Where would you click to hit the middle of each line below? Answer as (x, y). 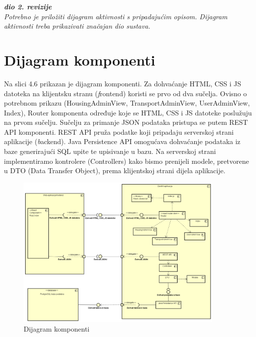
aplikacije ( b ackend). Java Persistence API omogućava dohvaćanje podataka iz (122, 141)
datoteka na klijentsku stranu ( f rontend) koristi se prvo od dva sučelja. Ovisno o (126, 93)
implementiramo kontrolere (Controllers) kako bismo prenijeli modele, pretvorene (127, 161)
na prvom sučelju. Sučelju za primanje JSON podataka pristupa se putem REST (126, 122)
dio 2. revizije (28, 6)
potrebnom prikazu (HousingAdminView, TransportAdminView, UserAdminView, (127, 103)
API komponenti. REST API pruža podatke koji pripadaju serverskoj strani (119, 131)
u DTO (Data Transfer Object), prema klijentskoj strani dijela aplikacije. (115, 170)
